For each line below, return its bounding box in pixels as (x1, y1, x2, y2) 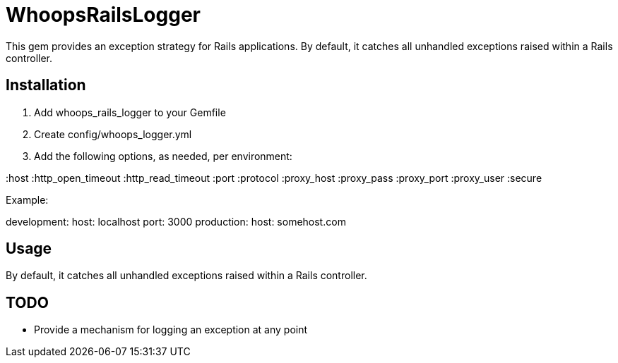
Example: (6, 193, 49, 206)
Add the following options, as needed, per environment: (34, 149, 292, 162)
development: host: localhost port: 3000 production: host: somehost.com (6, 215, 346, 228)
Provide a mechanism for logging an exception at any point (34, 324, 308, 336)
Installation (6, 76, 86, 94)
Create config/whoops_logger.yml (34, 128, 192, 140)
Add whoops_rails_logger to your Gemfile (34, 106, 226, 118)
